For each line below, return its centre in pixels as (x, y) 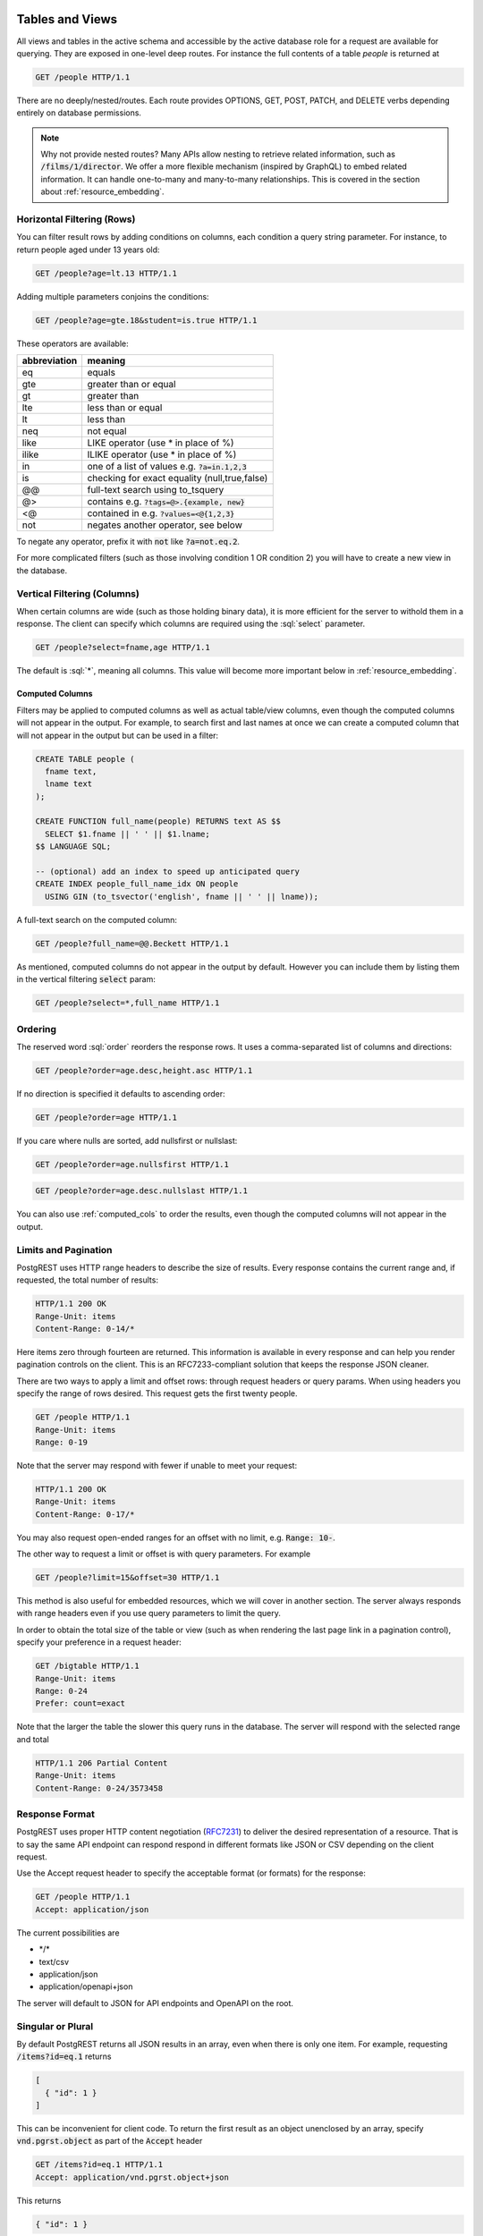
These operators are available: (72, 343)
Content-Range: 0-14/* (85, 1329)
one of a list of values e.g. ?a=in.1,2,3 (167, 467)
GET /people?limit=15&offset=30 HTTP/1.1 (127, 1578)
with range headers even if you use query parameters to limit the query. (148, 1613)
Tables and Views (67, 19)
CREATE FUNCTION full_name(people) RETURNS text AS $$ (158, 822)
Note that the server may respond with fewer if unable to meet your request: (157, 1465)
